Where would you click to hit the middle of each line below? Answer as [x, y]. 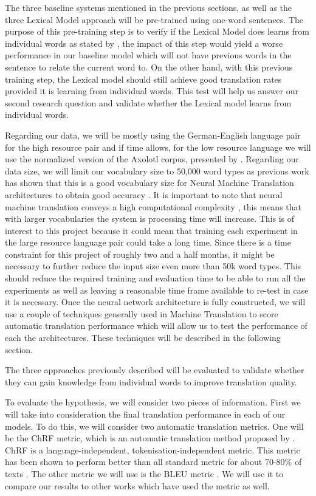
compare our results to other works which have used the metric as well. [137, 485]
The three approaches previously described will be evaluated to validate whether [155, 370]
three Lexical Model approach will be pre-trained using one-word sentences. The [154, 19]
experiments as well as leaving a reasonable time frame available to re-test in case [157, 290]
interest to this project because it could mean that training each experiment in [151, 230]
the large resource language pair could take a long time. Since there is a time [148, 242]
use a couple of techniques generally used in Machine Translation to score [142, 313]
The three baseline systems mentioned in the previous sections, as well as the [149, 7]
